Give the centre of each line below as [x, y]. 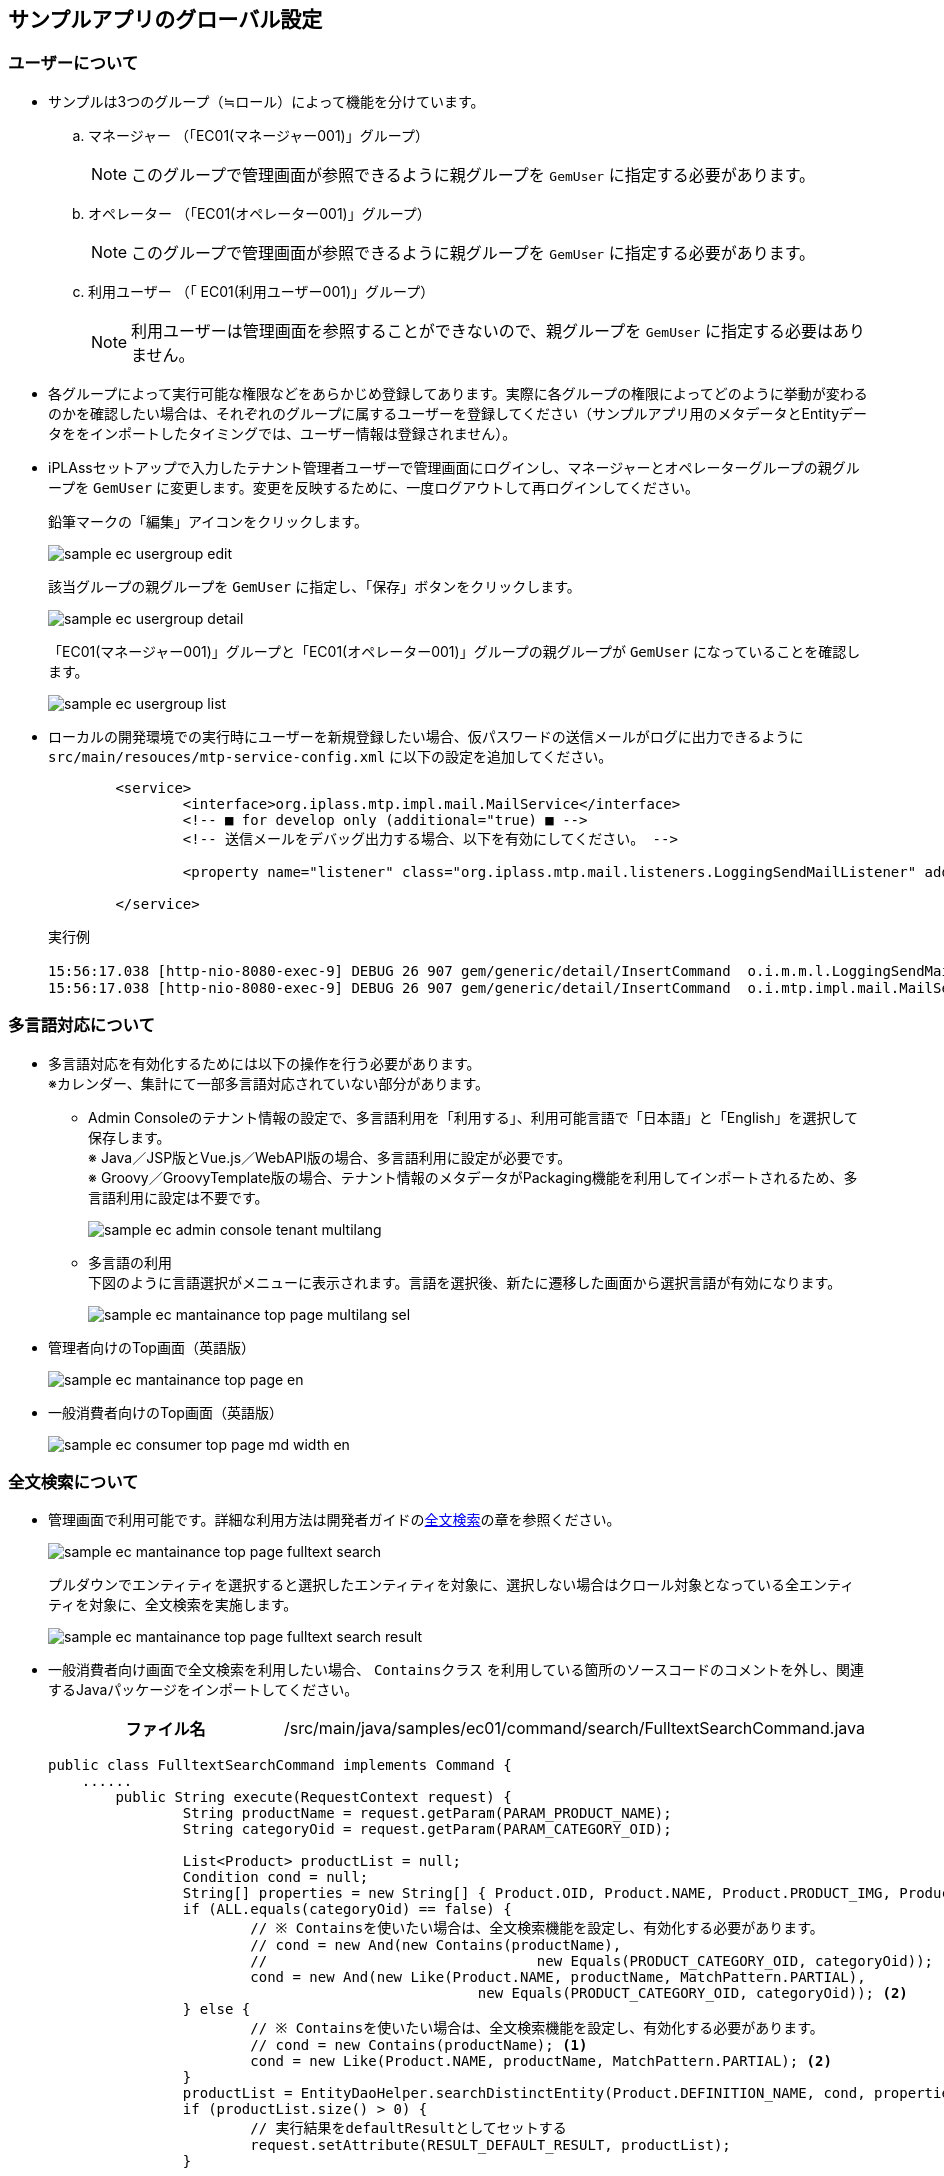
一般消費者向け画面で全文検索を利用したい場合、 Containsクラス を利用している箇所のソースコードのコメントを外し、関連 [456, 1670]
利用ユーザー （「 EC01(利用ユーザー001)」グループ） [261, 291]
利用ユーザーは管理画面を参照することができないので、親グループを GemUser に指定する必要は [482, 330]
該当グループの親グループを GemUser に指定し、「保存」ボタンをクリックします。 [314, 586]
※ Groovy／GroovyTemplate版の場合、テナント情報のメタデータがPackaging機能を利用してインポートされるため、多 [473, 1177]
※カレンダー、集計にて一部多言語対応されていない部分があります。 [268, 1083]
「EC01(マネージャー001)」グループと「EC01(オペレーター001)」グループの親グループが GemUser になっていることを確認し [454, 651]
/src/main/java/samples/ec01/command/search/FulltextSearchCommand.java [574, 1728]
